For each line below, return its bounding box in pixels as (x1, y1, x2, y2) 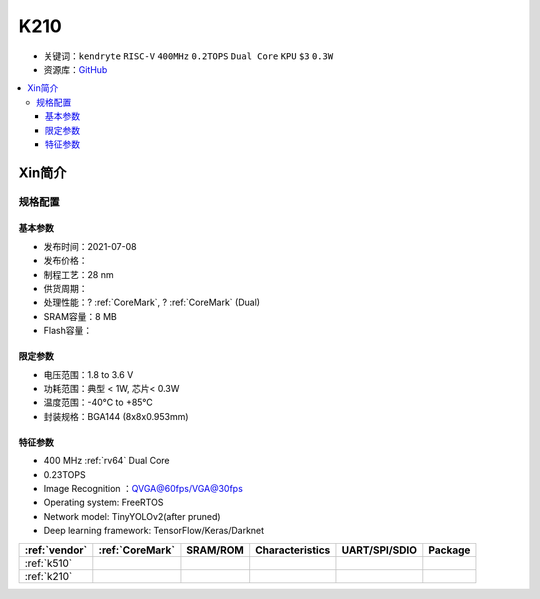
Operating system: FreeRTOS (43, 496, 164, 509)
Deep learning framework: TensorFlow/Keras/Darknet (43, 525, 265, 537)
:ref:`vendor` (24, 543, 88, 557)
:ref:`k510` (24, 556, 73, 570)
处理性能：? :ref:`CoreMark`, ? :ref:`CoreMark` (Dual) (43, 296, 260, 309)
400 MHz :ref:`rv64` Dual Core (43, 455, 170, 467)
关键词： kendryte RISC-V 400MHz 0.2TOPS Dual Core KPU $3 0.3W (43, 50, 334, 62)
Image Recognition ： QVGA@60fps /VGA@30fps (43, 482, 244, 494)
